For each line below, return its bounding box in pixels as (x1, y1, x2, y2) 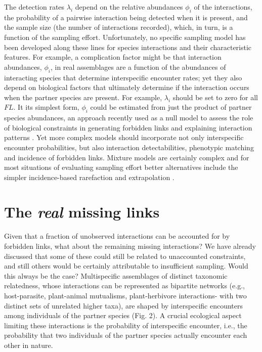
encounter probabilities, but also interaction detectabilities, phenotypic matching (4, 142, 254, 152)
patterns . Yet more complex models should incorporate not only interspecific (4, 132, 244, 143)
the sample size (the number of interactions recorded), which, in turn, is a (4, 22, 233, 32)
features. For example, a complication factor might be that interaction (4, 52, 222, 62)
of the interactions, (194, 2, 252, 12)
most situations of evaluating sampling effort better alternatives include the (4, 162, 238, 172)
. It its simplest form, (13, 102, 79, 112)
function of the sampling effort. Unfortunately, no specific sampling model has (4, 31, 246, 42)
